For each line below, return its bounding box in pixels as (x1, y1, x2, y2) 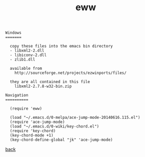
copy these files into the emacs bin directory (10, 44, 113, 49)
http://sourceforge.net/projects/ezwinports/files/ (14, 70, 127, 75)
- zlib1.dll (10, 57, 36, 62)
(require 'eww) (10, 106, 42, 111)
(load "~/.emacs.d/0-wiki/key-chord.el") (10, 124, 100, 129)
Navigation (5, 93, 29, 98)
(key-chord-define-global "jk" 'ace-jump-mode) (10, 137, 113, 143)
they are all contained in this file (10, 80, 90, 85)
